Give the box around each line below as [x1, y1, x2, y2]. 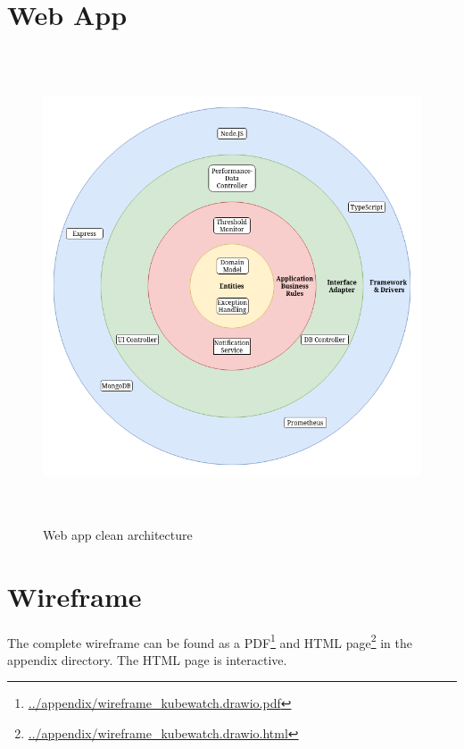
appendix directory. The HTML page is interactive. [7, 650, 287, 669]
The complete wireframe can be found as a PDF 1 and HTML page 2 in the [7, 630, 412, 652]
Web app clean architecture [43, 525, 193, 543]
